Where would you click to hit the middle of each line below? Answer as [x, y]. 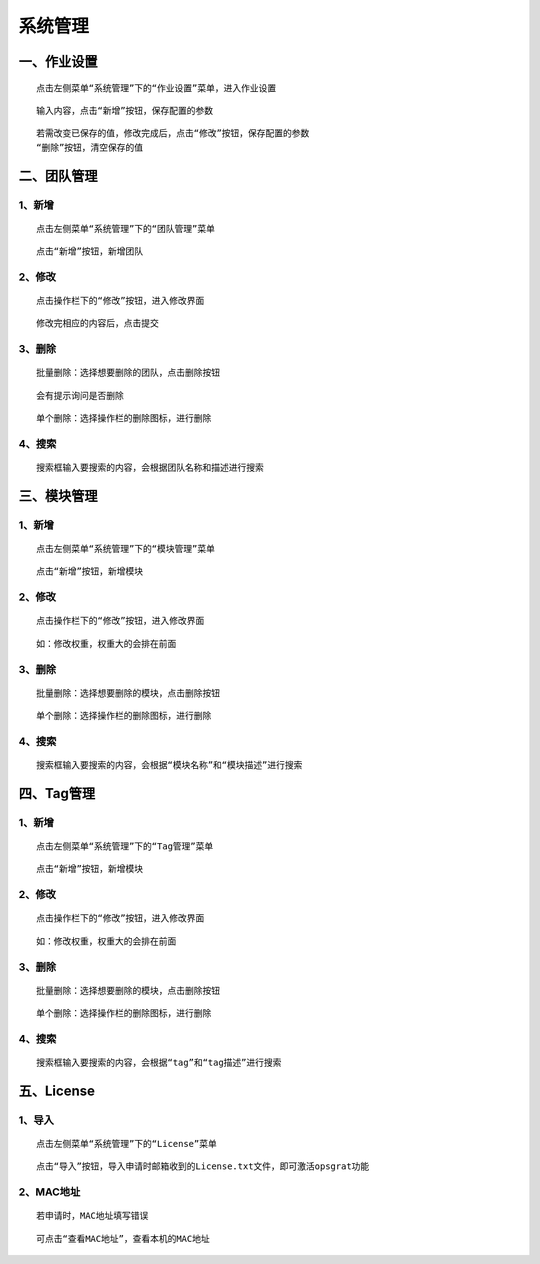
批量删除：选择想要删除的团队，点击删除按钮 [128, 373]
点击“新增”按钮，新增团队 [90, 251]
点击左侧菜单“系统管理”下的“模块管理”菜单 [125, 549]
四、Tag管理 [56, 793]
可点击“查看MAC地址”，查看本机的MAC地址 [123, 1238]
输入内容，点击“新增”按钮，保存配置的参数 [125, 110]
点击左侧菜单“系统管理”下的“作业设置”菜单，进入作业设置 [156, 88]
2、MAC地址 [49, 1192]
